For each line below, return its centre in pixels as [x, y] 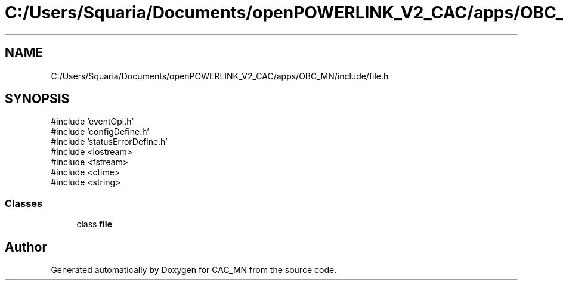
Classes [24, 203]
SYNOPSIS [37, 99]
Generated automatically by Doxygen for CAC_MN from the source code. [194, 270]
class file [94, 224]
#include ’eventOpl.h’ [92, 122]
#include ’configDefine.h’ [100, 132]
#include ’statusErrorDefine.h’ [109, 142]
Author [26, 247]
